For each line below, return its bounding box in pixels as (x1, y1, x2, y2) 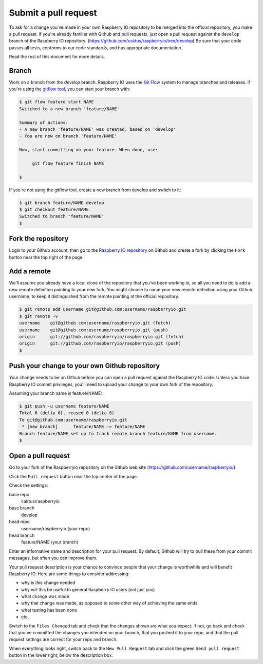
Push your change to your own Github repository (9, 362, 160, 370)
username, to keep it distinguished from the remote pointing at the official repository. (9, 293, 180, 300)
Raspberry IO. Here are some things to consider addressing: (9, 571, 130, 577)
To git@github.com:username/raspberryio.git (19, 417, 128, 423)
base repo (9, 491, 30, 497)
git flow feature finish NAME (32, 161, 104, 166)
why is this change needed (21, 580, 75, 585)
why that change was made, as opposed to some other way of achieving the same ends (21, 600, 198, 606)
